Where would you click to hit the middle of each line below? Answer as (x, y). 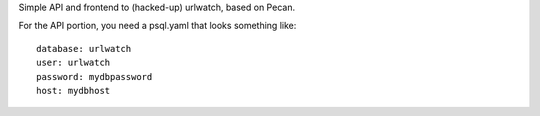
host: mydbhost (73, 90)
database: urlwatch (84, 48)
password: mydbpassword (94, 76)
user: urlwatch (73, 63)
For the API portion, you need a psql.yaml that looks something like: (157, 26)
